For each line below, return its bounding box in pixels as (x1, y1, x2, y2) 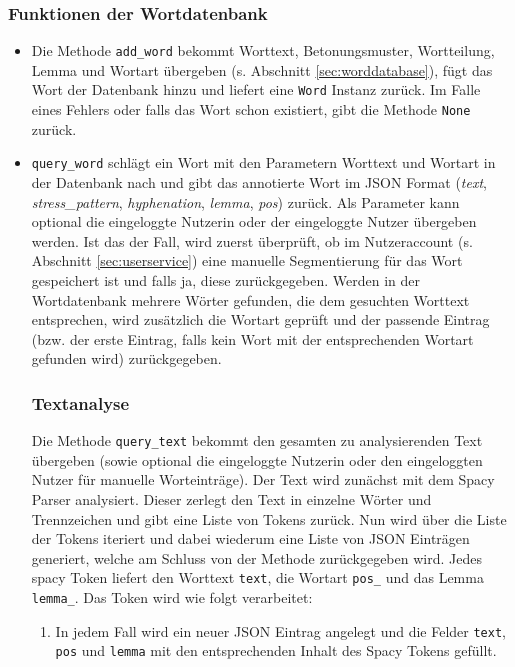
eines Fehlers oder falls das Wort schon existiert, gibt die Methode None (31, 99, 471, 120)
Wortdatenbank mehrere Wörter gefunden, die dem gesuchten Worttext (31, 289, 470, 310)
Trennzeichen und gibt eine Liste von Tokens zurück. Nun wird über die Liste (31, 508, 507, 529)
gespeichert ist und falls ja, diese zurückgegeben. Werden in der (31, 270, 420, 290)
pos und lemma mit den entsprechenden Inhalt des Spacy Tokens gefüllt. (55, 640, 497, 661)
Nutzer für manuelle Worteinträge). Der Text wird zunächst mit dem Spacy (31, 469, 495, 490)
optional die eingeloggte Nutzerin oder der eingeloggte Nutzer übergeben (31, 211, 477, 232)
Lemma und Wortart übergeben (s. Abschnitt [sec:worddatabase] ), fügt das (31, 59, 493, 80)
